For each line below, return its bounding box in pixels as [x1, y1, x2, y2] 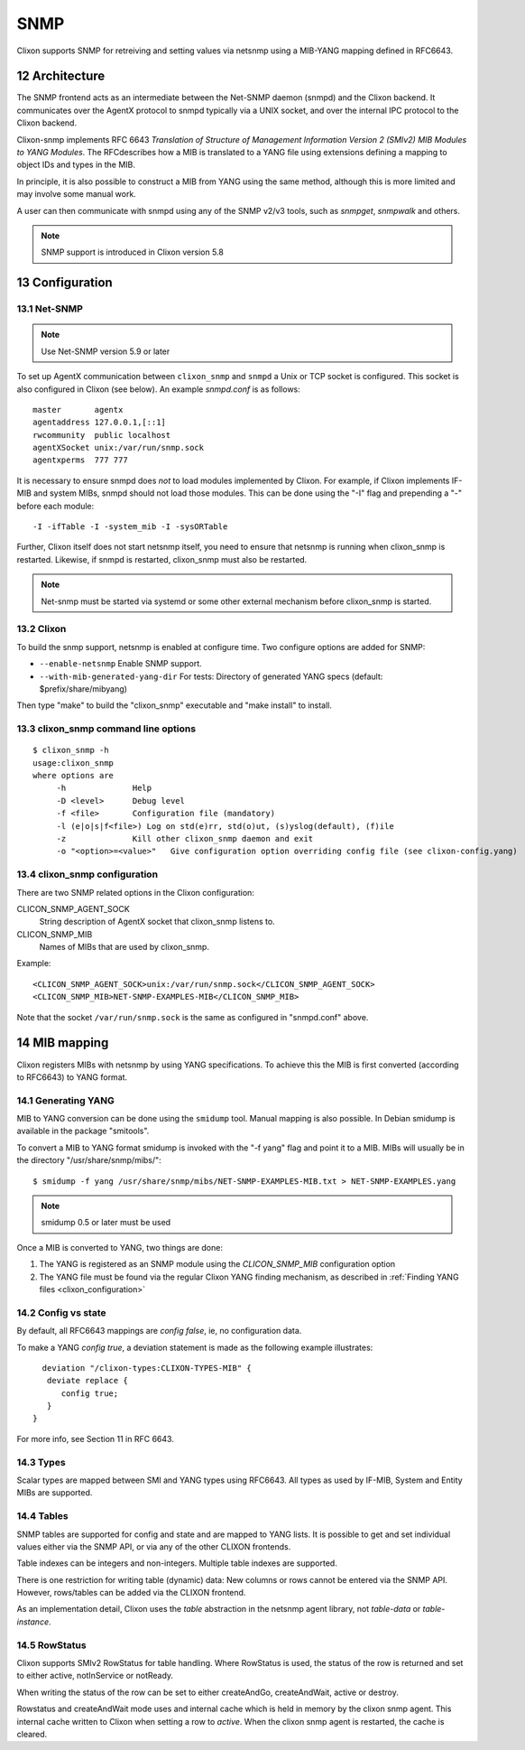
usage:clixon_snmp [32, 758, 115, 768]
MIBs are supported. [16, 1487, 93, 1498]
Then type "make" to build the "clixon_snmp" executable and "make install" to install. [16, 700, 333, 711]
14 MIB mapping [16, 1035, 109, 1051]
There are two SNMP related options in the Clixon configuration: [16, 887, 254, 898]
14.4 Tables [16, 1510, 69, 1522]
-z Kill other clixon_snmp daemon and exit [56, 833, 314, 843]
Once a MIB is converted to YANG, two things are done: [16, 1242, 223, 1252]
